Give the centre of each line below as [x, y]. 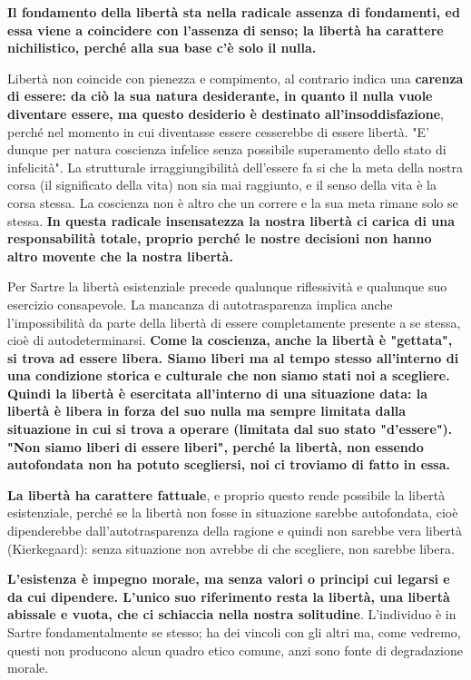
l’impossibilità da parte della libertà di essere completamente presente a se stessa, [234, 322]
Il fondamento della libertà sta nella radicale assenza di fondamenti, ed [234, 12]
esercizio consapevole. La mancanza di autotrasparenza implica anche [200, 304]
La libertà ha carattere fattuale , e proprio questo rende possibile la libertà [226, 494]
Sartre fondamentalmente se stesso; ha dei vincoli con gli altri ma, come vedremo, [234, 632]
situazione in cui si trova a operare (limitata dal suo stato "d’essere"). [230, 429]
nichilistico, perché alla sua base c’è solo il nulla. [162, 48]
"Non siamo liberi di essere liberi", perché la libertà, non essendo [216, 446]
